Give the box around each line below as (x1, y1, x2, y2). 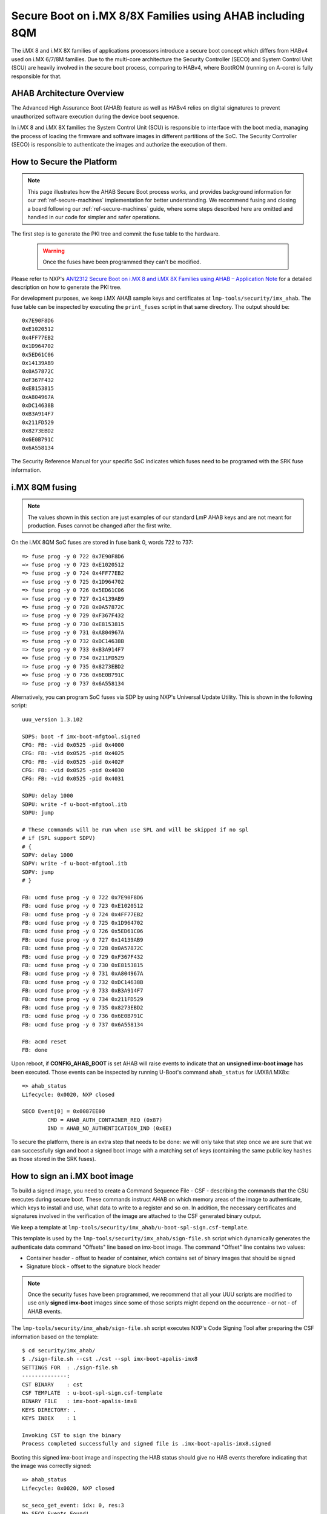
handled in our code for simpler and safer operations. (27, 213, 160, 220)
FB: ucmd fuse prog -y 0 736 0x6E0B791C (22, 1013, 144, 1020)
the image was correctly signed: (11, 1463, 92, 1470)
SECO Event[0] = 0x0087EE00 (22, 1108, 105, 1115)
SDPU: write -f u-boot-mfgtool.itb (22, 801, 128, 808)
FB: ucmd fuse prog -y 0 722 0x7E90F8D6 (22, 894, 144, 901)
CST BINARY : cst (22, 1381, 83, 1388)
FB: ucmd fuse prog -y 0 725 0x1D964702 (22, 919, 144, 927)
